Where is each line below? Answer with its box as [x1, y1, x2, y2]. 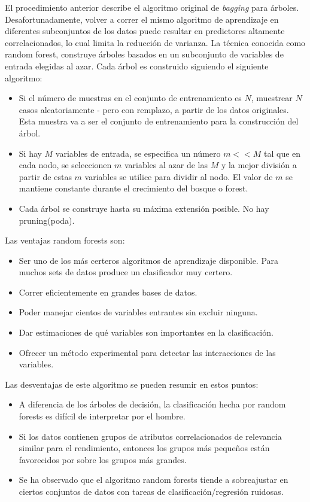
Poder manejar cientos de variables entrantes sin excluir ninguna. [19, 306, 258, 318]
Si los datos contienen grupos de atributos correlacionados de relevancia [19, 430, 282, 442]
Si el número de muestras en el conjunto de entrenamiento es [19, 92, 242, 104]
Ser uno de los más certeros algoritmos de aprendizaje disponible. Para [19, 254, 279, 266]
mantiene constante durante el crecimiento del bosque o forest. [19, 182, 248, 194]
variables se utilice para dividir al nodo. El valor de [84, 170, 273, 182]
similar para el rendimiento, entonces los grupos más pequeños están [19, 442, 270, 454]
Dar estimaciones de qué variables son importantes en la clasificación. [19, 326, 273, 339]
